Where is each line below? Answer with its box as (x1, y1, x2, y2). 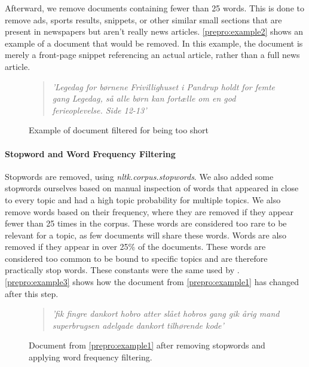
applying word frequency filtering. (29, 351, 152, 363)
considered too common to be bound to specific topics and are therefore (5, 252, 268, 264)
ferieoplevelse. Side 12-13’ (52, 103, 147, 116)
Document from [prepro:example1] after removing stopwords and (29, 339, 265, 351)
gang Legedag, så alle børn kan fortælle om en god (52, 92, 236, 105)
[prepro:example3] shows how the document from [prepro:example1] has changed (5, 276, 299, 288)
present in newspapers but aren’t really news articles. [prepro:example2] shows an (5, 25, 303, 38)
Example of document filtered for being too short (29, 124, 209, 136)
